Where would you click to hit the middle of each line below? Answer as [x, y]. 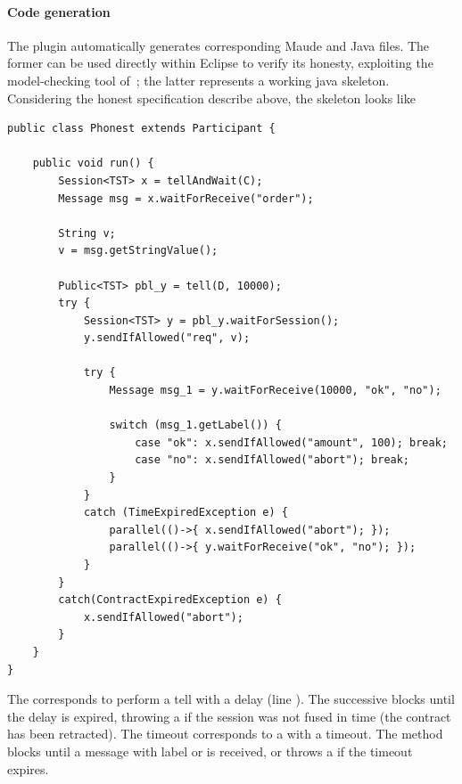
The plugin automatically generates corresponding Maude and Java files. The [219, 45]
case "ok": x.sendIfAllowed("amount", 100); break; [291, 442]
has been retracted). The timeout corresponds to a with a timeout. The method [225, 734]
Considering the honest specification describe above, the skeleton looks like [211, 98]
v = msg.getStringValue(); [138, 251]
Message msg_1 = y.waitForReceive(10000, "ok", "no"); [275, 391]
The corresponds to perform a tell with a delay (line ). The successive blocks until [231, 699]
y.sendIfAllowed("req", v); [167, 338]
